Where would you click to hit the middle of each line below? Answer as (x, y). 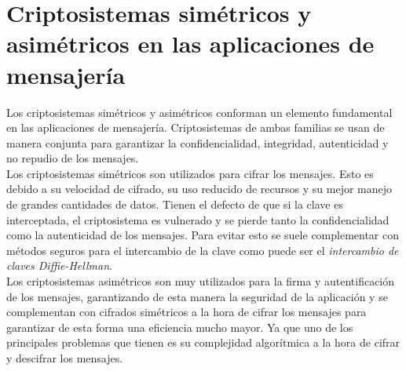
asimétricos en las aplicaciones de (190, 44)
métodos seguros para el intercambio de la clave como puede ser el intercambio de (203, 250)
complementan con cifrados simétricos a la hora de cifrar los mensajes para (187, 312)
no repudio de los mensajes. (73, 158)
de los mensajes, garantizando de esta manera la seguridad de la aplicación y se (197, 296)
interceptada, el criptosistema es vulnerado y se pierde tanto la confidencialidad (198, 219)
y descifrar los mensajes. (65, 358)
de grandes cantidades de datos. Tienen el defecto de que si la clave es (175, 204)
